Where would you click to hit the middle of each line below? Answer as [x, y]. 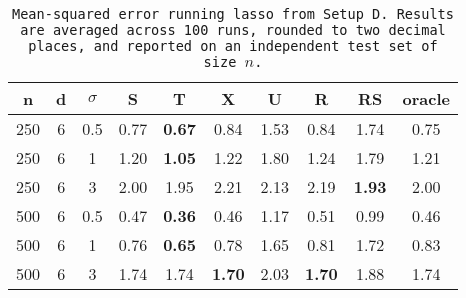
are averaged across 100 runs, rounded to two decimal [233, 30]
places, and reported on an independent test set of [233, 46]
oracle [426, 98]
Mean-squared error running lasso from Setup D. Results [232, 14]
